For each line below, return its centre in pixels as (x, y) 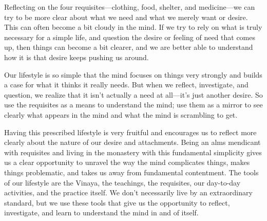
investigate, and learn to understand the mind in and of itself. (101, 213)
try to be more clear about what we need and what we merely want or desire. (126, 17)
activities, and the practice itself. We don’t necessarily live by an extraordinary (128, 192)
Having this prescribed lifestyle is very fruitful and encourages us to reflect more (130, 132)
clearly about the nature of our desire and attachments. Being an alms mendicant (132, 142)
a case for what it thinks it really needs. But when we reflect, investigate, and (126, 85)
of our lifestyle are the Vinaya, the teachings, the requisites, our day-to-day (122, 182)
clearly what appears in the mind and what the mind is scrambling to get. (121, 114)
